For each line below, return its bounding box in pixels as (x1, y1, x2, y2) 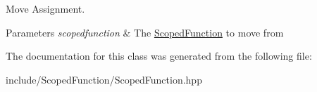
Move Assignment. (6, 1, 85, 15)
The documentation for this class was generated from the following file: (6, 48, 312, 63)
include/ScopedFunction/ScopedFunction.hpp (6, 72, 202, 86)
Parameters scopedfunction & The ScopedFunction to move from (6, 25, 284, 39)
